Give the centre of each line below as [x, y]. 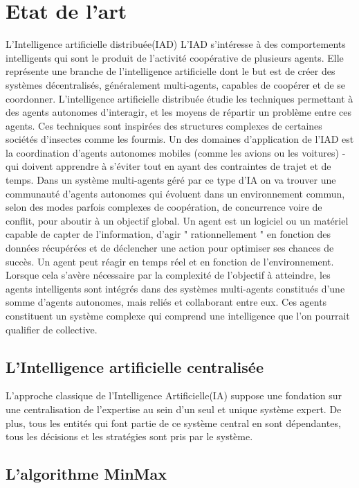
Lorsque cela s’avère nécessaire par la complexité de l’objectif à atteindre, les [168, 275]
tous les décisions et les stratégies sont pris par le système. [129, 436]
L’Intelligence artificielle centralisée [135, 366]
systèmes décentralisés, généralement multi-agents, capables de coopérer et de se [176, 84]
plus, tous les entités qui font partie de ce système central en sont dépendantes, [173, 422]
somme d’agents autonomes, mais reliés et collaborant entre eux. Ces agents [166, 302]
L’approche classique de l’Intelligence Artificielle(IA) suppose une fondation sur [174, 395]
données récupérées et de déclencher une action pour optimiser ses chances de [170, 248]
